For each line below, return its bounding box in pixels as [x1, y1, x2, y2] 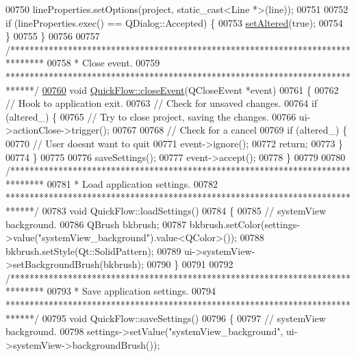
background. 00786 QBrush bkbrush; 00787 [5, 217, 187, 231]
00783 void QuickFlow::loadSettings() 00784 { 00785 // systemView [42, 203, 327, 217]
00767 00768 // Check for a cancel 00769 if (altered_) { [112, 123, 348, 137]
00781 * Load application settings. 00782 [47, 176, 218, 190]
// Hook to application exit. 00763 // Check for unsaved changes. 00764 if [5, 96, 318, 110]
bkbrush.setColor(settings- [189, 217, 300, 231]
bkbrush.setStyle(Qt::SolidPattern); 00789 [5, 243, 181, 258]
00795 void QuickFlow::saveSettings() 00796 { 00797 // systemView [42, 310, 326, 325]
